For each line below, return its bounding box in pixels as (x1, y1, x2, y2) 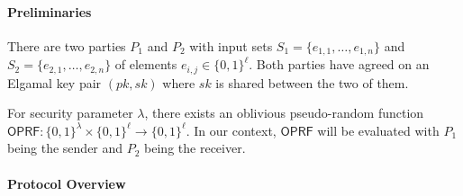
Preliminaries (7, 2, 92, 21)
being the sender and (7, 138, 123, 157)
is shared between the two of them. (215, 73, 409, 92)
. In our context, (186, 120, 277, 139)
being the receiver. (144, 138, 246, 157)
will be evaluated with (317, 120, 440, 139)
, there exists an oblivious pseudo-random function (144, 103, 424, 122)
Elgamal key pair (7, 73, 102, 92)
